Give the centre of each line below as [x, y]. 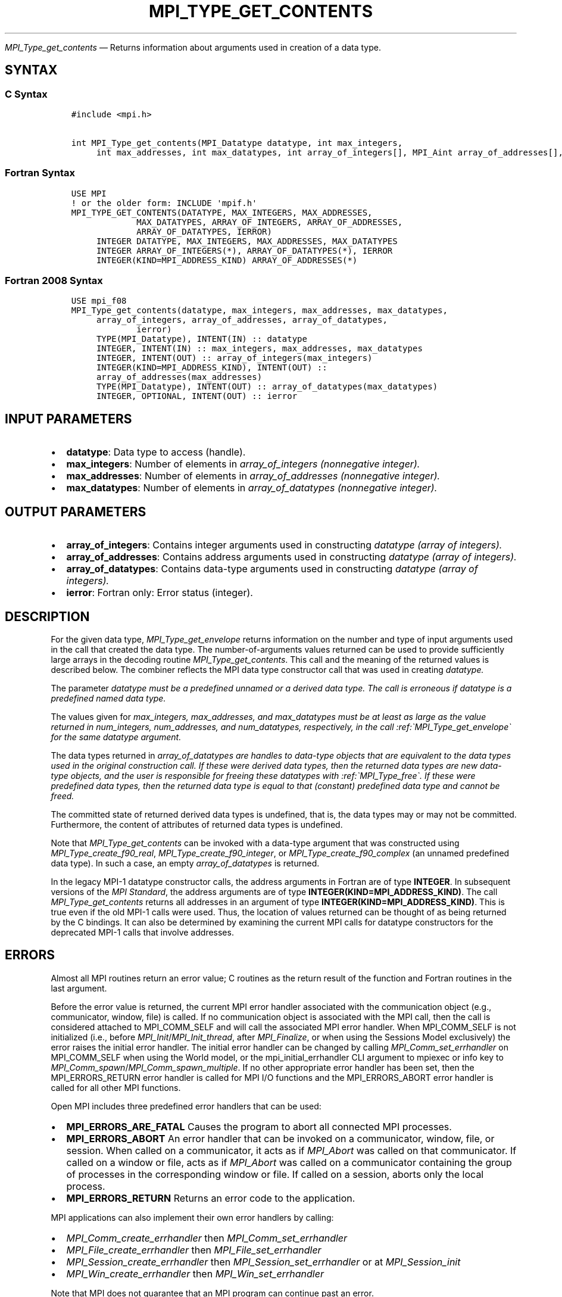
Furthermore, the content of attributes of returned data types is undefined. [197, 824]
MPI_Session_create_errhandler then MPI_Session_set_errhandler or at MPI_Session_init [263, 1262]
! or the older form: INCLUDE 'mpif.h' [164, 203]
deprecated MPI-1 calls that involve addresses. [142, 932]
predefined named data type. [108, 698]
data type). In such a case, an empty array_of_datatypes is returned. [185, 863]
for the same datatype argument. [116, 737]
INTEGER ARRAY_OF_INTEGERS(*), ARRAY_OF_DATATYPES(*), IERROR [244, 250]
